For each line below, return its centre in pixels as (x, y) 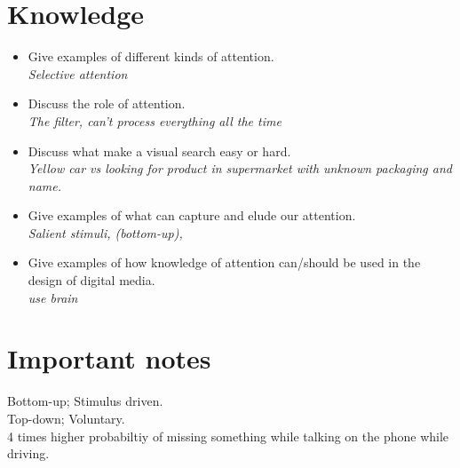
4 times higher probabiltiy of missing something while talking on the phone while (228, 436)
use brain (53, 297)
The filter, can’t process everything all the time (155, 120)
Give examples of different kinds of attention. (151, 56)
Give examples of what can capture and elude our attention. (192, 215)
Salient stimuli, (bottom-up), (105, 232)
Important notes (109, 358)
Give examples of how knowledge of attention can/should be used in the (224, 262)
